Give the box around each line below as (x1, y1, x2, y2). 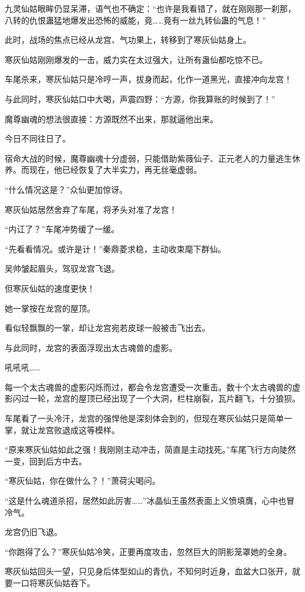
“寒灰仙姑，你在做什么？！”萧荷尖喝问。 (5, 474, 161, 487)
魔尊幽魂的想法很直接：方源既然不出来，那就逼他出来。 (5, 112, 218, 125)
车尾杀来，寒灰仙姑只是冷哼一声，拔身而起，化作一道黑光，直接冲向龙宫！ (5, 73, 292, 85)
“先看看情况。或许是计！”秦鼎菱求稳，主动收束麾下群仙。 (5, 242, 226, 255)
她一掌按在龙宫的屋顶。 (5, 302, 95, 314)
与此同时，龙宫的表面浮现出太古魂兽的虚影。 (5, 341, 177, 353)
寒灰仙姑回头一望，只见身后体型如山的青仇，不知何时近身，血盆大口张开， (5, 565, 292, 577)
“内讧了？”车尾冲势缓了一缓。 (5, 223, 120, 235)
